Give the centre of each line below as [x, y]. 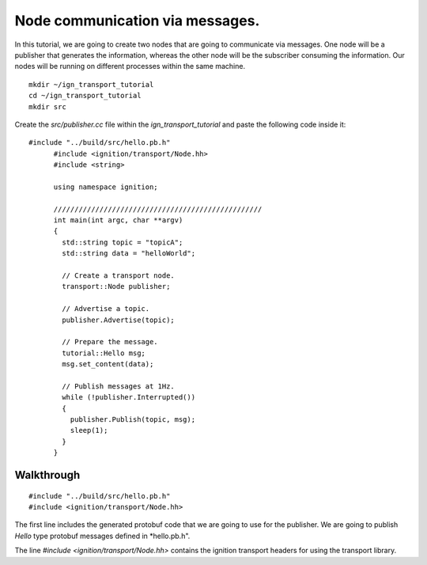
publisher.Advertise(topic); [119, 320]
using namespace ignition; [106, 187]
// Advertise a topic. [106, 309]
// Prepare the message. [110, 342]
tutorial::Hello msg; [104, 353]
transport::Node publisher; [116, 286]
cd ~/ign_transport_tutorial [85, 96]
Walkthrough [47, 475]
